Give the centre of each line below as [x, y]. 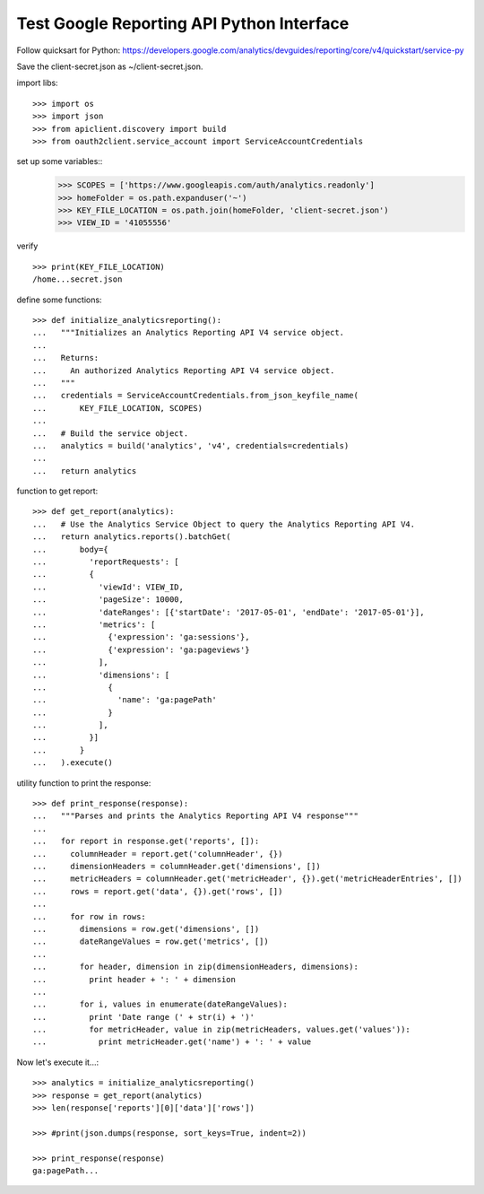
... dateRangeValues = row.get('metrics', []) [151, 941]
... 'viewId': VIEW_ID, [108, 587]
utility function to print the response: [84, 783]
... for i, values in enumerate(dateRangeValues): [160, 1004]
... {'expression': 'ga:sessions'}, [141, 637]
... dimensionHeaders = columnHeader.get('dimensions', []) [177, 866]
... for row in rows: [90, 916]
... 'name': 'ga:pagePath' [125, 700]
